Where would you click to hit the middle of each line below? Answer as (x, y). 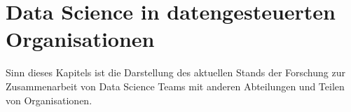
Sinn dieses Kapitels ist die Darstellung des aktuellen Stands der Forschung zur (175, 72)
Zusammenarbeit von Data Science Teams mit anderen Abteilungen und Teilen (175, 86)
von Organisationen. (49, 100)
